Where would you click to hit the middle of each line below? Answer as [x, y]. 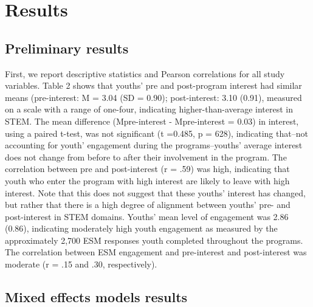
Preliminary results [67, 48]
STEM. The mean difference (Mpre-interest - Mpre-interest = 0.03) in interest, [152, 121]
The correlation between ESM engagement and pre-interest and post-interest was [156, 252]
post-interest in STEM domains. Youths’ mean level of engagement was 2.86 [147, 216]
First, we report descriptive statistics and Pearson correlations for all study [145, 73]
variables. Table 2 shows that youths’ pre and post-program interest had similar [153, 85]
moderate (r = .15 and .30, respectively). [81, 264]
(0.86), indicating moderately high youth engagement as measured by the [141, 228]
